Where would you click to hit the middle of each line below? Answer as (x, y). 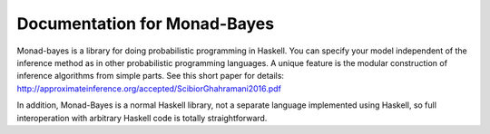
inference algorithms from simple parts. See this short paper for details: (151, 76)
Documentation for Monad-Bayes (146, 24)
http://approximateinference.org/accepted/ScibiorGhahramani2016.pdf (149, 88)
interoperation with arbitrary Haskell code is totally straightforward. (142, 118)
